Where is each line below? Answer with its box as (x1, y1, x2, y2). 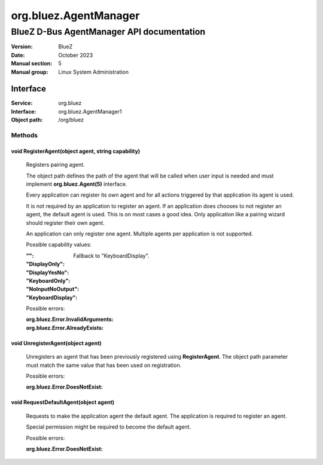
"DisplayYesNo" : (26, 269, 69, 276)
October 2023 (58, 51, 93, 59)
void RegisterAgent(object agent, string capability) (11, 147, 141, 155)
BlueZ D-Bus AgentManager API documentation (11, 26, 206, 37)
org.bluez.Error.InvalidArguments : (26, 316, 114, 323)
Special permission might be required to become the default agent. (26, 423, 191, 430)
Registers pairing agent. (26, 161, 85, 169)
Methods (11, 131, 38, 140)
